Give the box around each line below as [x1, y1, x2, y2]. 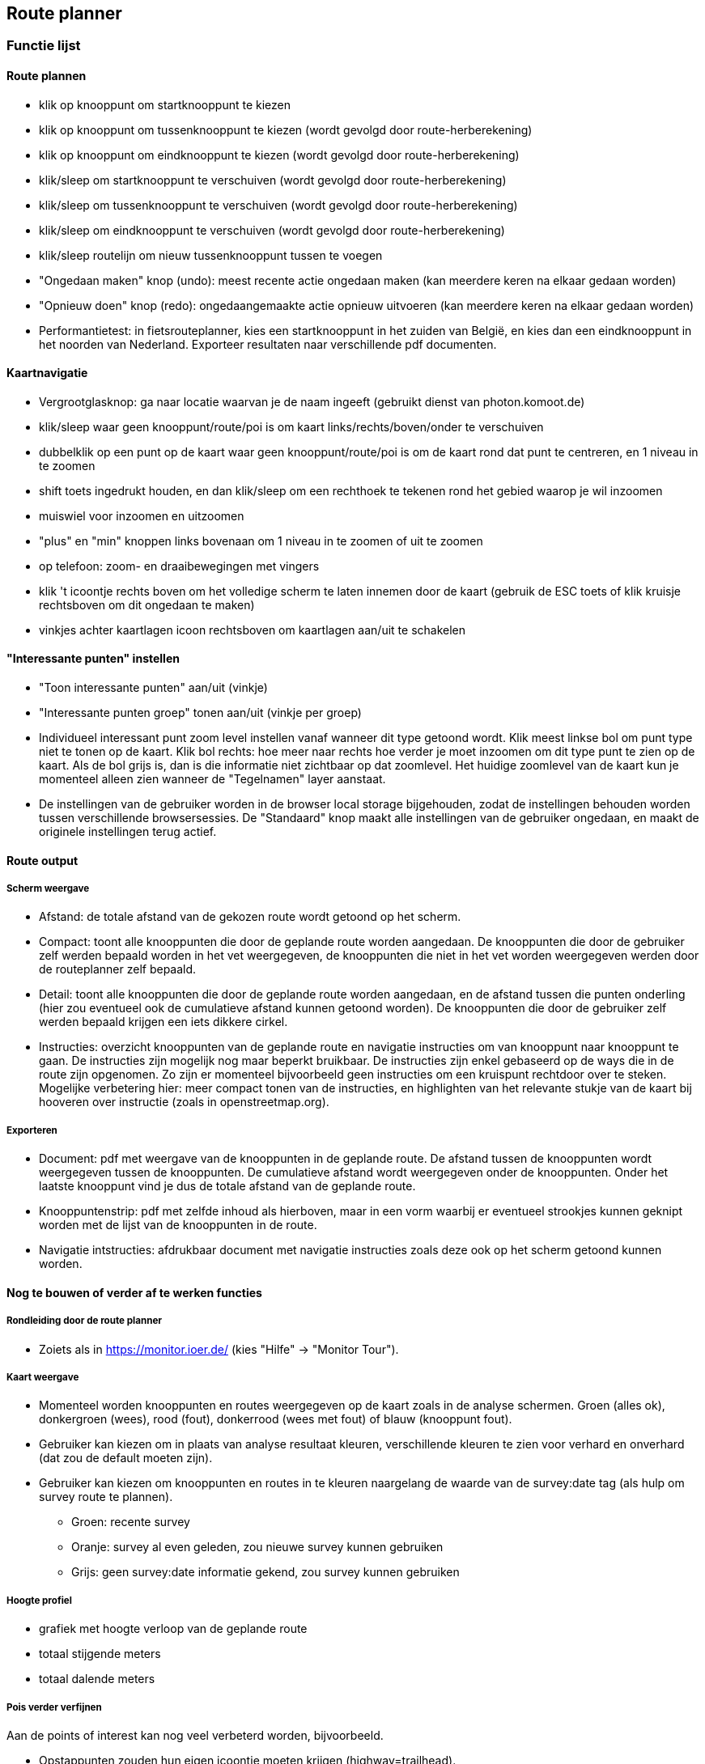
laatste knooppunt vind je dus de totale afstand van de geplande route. [39, 1179, 416, 1194]
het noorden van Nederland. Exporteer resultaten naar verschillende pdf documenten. [39, 337, 497, 351]
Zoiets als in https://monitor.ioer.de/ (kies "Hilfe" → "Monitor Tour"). [39, 1342, 399, 1356]
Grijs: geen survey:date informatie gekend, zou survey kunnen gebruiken [71, 1565, 460, 1580]
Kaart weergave [6, 1372, 79, 1384]
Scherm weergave [6, 883, 90, 895]
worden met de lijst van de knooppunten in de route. [39, 1218, 317, 1232]
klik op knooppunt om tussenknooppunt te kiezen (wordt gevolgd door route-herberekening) [39, 122, 533, 137]
